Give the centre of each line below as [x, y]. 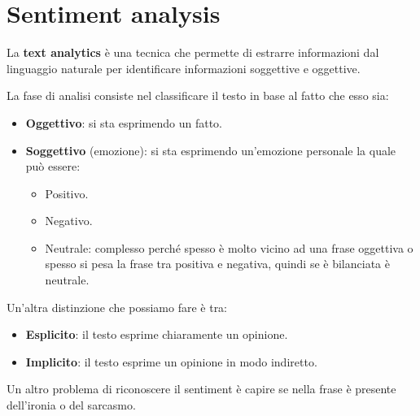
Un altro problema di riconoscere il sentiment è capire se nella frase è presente [201, 389]
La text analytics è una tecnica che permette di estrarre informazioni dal [193, 52]
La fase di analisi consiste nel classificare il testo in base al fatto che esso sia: [198, 95]
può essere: [53, 166]
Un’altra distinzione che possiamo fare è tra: [117, 307]
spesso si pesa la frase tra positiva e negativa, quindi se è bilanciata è [217, 264]
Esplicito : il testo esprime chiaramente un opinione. [157, 334]
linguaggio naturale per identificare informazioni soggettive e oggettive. [184, 68]
